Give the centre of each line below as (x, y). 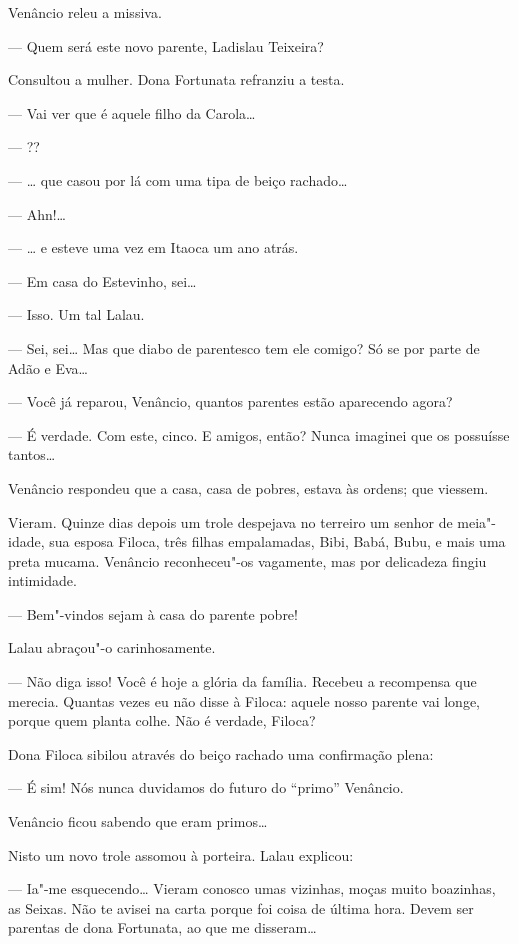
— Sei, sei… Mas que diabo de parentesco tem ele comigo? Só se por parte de (244, 347)
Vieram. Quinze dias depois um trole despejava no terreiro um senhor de (230, 521)
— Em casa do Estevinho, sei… (102, 280)
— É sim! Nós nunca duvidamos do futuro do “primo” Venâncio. (206, 787)
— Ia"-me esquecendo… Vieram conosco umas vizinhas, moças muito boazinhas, (252, 888)
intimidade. (42, 580)
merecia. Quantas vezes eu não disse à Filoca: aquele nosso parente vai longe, (244, 700)
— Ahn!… (37, 213)
